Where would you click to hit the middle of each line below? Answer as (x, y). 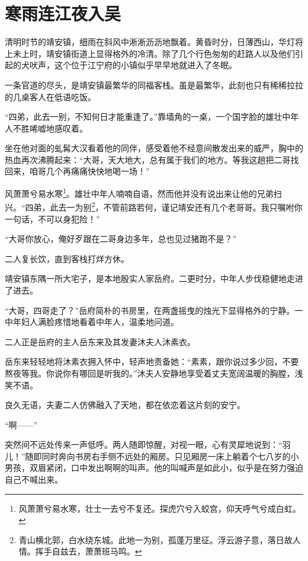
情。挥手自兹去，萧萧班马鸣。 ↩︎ (80, 551)
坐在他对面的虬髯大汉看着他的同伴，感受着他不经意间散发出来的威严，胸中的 (154, 148)
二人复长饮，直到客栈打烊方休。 (67, 258)
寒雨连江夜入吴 (63, 13)
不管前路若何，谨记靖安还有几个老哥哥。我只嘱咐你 (203, 207)
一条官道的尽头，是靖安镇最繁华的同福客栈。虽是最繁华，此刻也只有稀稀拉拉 (154, 85)
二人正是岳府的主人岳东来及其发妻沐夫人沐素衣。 (100, 341)
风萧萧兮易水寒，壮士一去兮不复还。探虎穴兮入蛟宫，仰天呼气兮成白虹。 (160, 508)
